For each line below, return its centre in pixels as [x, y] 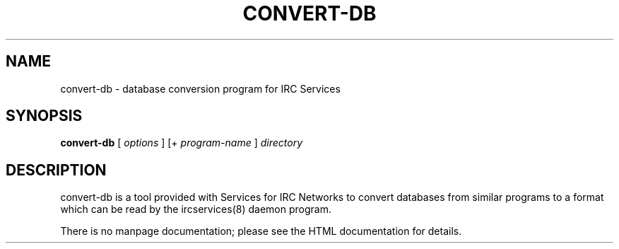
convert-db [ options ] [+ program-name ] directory [182, 143]
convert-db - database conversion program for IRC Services [200, 88]
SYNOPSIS [44, 116]
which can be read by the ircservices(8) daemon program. [196, 209]
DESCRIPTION [56, 170]
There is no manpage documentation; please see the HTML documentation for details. [261, 231]
